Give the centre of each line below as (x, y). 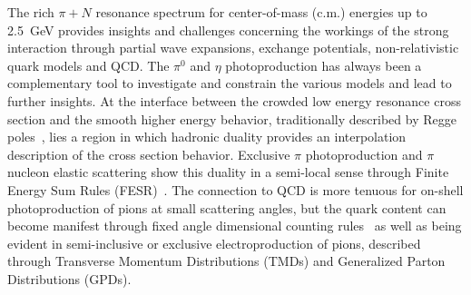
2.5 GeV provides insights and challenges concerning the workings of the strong (228, 29)
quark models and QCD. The (88, 65)
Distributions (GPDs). (69, 278)
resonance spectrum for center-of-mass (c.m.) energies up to (261, 12)
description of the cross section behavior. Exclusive (149, 154)
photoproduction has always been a (324, 65)
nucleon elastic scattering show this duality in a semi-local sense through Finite (228, 172)
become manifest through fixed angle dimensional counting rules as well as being (235, 226)
